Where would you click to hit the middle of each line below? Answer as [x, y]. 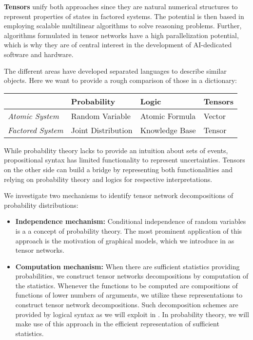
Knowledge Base [168, 130]
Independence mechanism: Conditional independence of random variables [131, 221]
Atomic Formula [168, 116]
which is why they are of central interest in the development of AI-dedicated [118, 45]
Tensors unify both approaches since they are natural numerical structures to [121, 6]
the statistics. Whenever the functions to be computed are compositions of [126, 285]
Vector [215, 116]
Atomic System [33, 116]
